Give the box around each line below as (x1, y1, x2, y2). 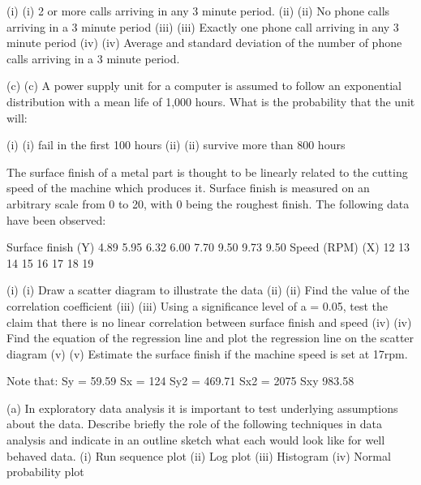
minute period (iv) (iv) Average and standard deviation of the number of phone (6, 34, 402, 51)
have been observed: (6, 211, 106, 228)
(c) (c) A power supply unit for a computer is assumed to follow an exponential (6, 77, 402, 94)
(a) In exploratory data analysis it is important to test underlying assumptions (6, 399, 398, 416)
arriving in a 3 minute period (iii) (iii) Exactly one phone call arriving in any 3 (6, 18, 399, 35)
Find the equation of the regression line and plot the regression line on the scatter (6, 329, 415, 346)
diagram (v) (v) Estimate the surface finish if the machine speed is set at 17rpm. (6, 345, 408, 362)
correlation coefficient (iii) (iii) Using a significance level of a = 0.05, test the (6, 297, 389, 314)
